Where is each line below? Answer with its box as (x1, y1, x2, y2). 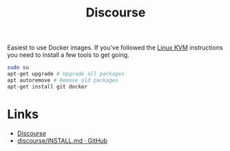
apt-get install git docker (7, 83, 88, 90)
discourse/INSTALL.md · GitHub (17, 136, 108, 145)
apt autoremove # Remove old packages (7, 77, 118, 84)
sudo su (7, 64, 30, 71)
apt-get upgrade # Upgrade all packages (7, 71, 125, 78)
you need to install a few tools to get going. (7, 51, 129, 59)
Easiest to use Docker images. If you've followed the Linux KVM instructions (7, 43, 223, 52)
